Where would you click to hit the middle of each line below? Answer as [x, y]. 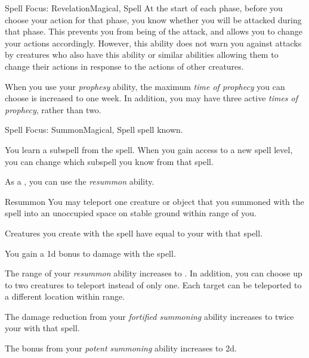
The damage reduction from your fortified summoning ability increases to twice [149, 316]
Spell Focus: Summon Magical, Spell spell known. [94, 130]
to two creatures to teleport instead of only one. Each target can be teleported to [153, 284]
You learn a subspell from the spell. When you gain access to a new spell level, [149, 149]
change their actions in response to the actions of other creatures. [124, 66]
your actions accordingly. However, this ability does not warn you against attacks [153, 43]
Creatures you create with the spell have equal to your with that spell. [134, 233]
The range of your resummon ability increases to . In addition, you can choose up [154, 273]
